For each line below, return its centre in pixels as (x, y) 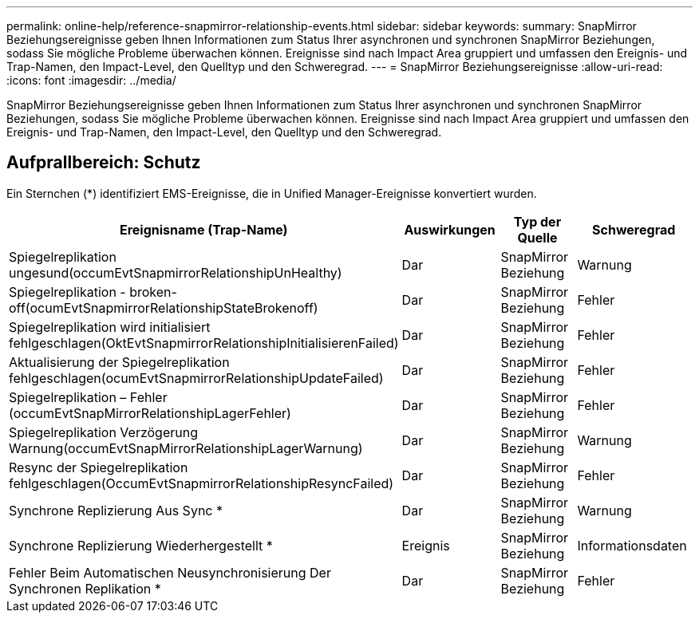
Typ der (537, 221)
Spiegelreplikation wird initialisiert (110, 327)
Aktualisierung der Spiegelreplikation (119, 362)
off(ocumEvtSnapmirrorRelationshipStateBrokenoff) (164, 308)
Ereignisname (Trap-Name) (203, 229)
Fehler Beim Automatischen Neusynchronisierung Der (170, 572)
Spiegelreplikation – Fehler (88, 397)
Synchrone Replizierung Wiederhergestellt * (141, 545)
